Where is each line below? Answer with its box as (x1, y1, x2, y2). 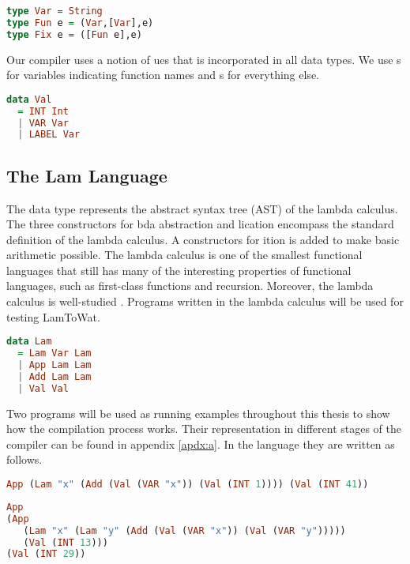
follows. (6, 451, 43, 468)
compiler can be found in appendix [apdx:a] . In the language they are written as (6, 435, 395, 452)
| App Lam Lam (17, 359, 92, 371)
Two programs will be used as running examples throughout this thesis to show (6, 404, 390, 421)
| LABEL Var (17, 129, 81, 141)
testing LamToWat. (6, 308, 100, 325)
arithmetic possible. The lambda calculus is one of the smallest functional (6, 246, 363, 263)
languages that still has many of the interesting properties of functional (6, 261, 352, 278)
